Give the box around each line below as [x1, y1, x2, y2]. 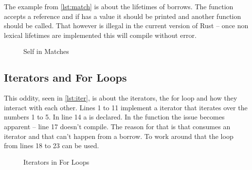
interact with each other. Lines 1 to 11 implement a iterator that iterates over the [4, 102, 248, 112]
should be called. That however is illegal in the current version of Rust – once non [4, 20, 249, 31]
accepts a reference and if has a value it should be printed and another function [4, 11, 241, 21]
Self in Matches [23, 46, 69, 56]
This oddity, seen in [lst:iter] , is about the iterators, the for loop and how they [4, 93, 237, 103]
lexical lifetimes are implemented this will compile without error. [4, 30, 197, 40]
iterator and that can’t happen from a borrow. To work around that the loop [4, 131, 234, 141]
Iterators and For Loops [4, 70, 127, 85]
